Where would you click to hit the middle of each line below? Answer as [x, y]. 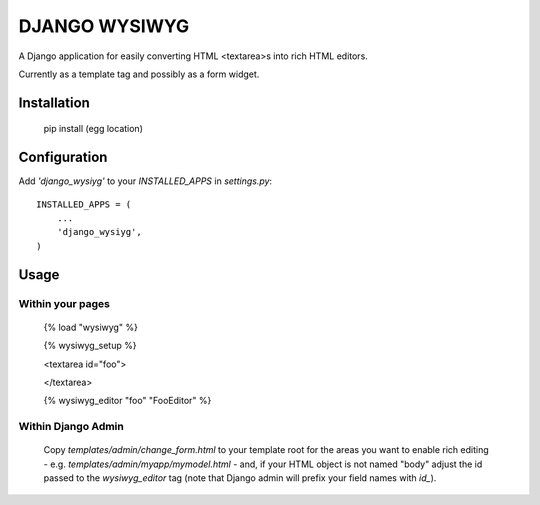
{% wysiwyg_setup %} [90, 346]
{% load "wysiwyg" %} [91, 327]
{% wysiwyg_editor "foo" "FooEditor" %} [127, 401]
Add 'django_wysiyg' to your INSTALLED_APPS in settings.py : [145, 181]
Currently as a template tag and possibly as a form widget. [139, 74]
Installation [54, 102]
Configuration [63, 157]
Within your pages [64, 303]
